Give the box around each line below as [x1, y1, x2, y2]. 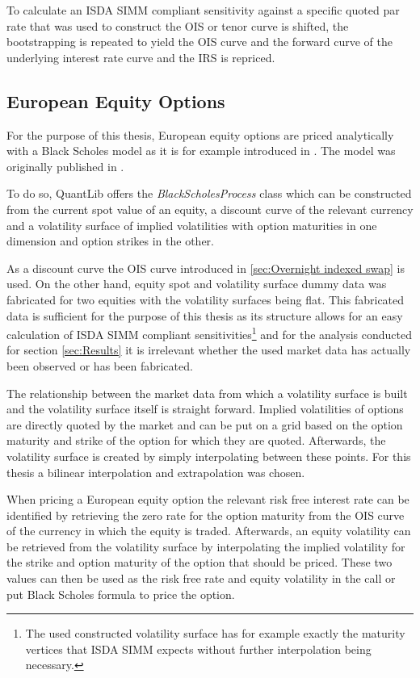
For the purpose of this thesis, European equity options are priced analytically [6, 126, 394, 143]
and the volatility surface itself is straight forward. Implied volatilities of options [6, 400, 404, 417]
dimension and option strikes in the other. [6, 232, 214, 249]
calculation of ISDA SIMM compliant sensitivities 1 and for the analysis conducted [6, 324, 412, 342]
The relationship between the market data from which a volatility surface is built [6, 384, 408, 401]
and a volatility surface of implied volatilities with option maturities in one [6, 216, 377, 233]
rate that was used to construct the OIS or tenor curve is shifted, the [6, 17, 349, 34]
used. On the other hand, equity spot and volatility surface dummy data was [6, 275, 387, 292]
